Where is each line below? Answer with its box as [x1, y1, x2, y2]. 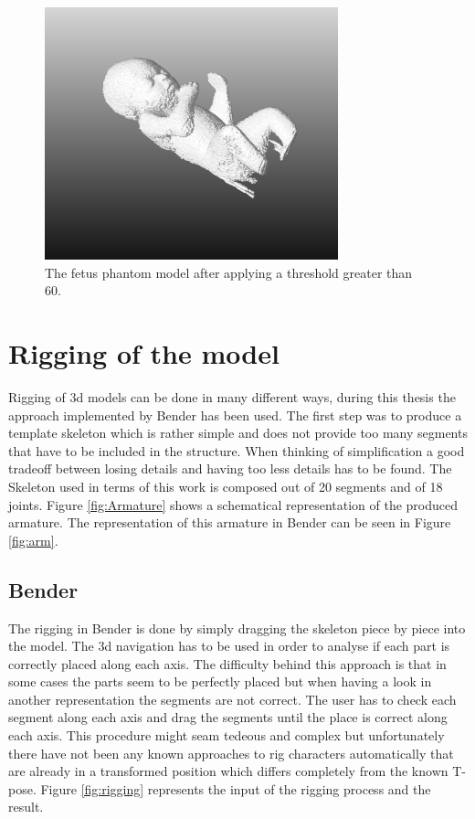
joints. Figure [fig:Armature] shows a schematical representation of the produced [8, 495, 459, 514]
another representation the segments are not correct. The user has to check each [8, 689, 457, 708]
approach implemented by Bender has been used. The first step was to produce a [8, 405, 462, 424]
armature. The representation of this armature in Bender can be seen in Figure [8, 513, 451, 532]
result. [8, 797, 44, 816]
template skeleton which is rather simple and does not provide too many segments [8, 423, 468, 442]
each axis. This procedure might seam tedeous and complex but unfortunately [8, 726, 445, 745]
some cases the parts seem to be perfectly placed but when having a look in [8, 672, 432, 691]
